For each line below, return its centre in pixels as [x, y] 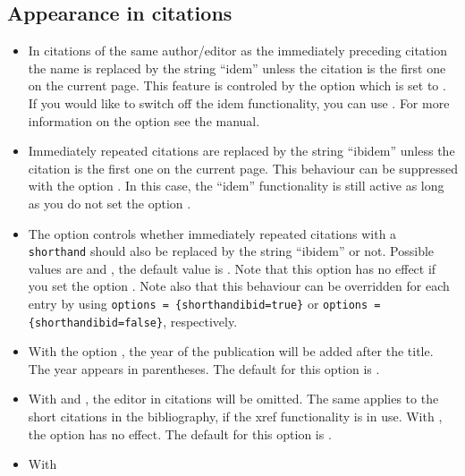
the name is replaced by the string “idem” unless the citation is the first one [237, 68]
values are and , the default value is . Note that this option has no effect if [232, 268]
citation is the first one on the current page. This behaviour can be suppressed [243, 168]
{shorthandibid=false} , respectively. [133, 321]
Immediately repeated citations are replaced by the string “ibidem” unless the [241, 151]
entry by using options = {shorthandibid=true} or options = [204, 303]
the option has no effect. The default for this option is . [180, 433]
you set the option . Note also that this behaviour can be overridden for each [239, 286]
